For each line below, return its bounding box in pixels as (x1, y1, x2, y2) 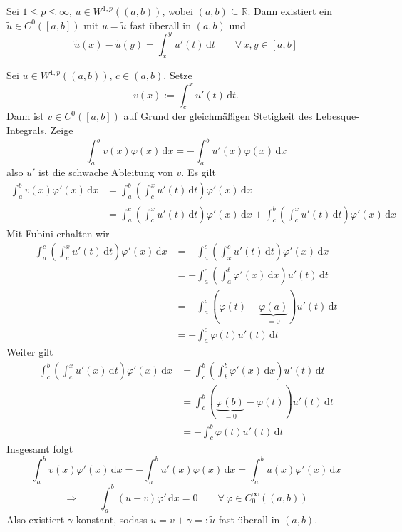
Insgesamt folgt (6, 441, 73, 456)
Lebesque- (315, 108, 359, 123)
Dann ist (6, 108, 44, 123)
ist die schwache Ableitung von (38, 164, 173, 179)
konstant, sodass (76, 511, 148, 526)
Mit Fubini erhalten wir (6, 225, 110, 240)
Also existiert (6, 511, 65, 526)
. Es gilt (181, 164, 216, 179)
